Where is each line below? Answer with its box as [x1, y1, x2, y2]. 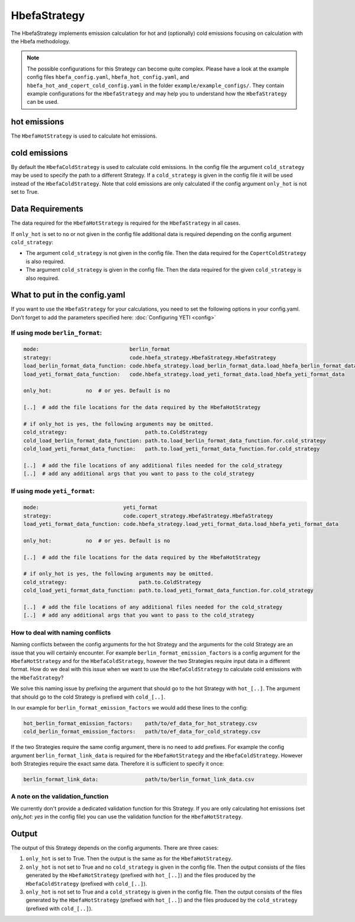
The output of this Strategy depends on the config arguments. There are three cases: [11, 844, 219, 851]
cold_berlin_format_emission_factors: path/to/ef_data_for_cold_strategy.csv [23, 728, 261, 735]
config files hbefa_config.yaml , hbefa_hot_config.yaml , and [27, 74, 189, 81]
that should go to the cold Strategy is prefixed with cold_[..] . [11, 693, 166, 700]
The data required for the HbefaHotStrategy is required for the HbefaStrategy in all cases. [11, 219, 241, 226]
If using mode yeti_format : [11, 487, 95, 495]
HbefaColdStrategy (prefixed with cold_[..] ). [25, 880, 147, 887]
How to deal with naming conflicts [11, 629, 111, 637]
